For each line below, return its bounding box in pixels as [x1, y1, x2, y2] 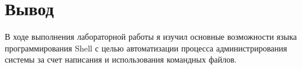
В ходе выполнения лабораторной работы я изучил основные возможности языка [5, 30, 297, 43]
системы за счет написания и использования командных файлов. [5, 53, 237, 65]
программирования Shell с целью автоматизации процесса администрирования [5, 42, 287, 54]
